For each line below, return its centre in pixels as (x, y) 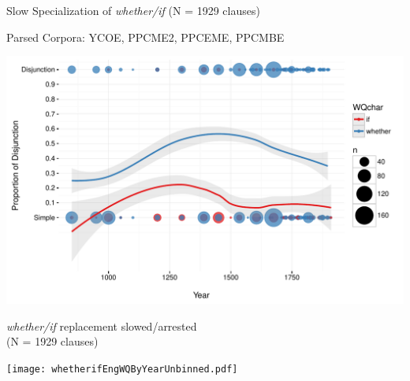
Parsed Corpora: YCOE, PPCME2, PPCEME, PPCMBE (145, 37)
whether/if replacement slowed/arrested (102, 326)
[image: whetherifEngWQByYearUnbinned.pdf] (122, 369)
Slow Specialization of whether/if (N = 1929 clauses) (133, 10)
